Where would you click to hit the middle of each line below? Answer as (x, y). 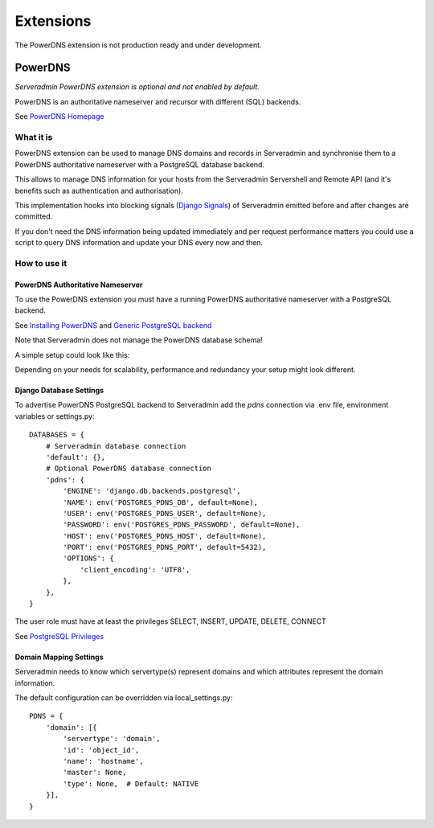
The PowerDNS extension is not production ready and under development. (138, 45)
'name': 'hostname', (103, 761)
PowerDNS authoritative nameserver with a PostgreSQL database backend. (140, 164)
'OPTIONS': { (88, 558)
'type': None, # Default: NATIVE (131, 783)
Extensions (53, 21)
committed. (34, 216)
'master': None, (95, 773)
